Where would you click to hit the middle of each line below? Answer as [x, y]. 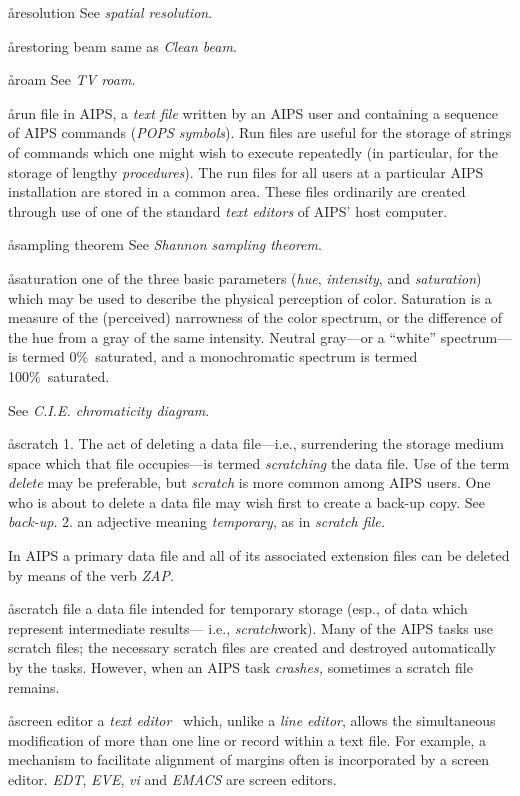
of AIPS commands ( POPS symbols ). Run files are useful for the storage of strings [260, 132]
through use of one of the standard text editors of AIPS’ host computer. [228, 210]
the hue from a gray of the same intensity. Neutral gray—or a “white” [222, 336]
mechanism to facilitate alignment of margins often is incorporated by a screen [249, 759]
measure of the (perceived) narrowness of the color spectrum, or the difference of [255, 317]
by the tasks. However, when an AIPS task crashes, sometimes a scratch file [240, 667]
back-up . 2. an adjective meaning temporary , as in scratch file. [196, 521]
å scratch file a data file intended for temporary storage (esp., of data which [238, 608]
